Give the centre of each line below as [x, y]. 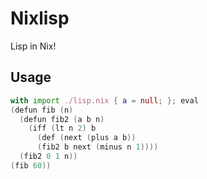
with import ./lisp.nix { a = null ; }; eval [104, 100]
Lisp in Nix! [33, 46]
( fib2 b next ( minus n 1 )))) [97, 147]
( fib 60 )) [31, 165]
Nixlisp [40, 18]
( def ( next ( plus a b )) [86, 138]
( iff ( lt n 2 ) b [62, 128]
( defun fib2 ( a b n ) [62, 119]
